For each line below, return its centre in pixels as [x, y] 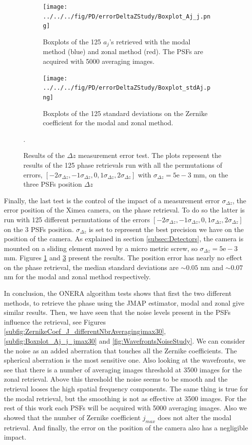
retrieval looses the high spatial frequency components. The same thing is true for [126, 389]
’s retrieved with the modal [150, 41]
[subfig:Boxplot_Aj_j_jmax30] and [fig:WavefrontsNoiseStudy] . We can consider [125, 341]
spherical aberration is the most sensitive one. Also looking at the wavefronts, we [125, 360]
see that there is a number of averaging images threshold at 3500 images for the [123, 369]
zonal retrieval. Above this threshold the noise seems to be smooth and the [116, 379]
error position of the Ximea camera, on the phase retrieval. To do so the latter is [125, 210]
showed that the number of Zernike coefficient [72, 417]
